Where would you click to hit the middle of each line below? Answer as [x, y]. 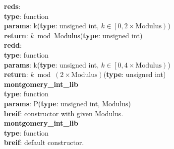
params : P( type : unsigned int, [52, 103]
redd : [13, 45]
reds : [12, 6]
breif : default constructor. [44, 142]
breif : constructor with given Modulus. [64, 113]
